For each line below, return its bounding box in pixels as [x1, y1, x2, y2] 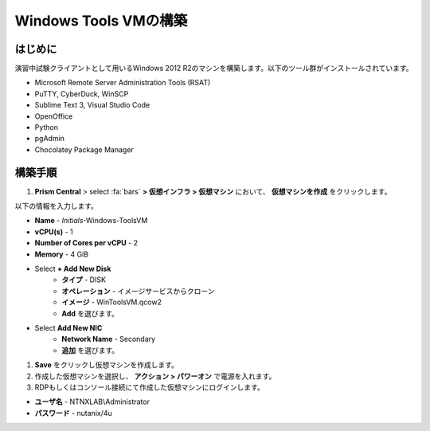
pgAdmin [34, 134, 65, 143]
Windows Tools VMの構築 [14, 12, 188, 29]
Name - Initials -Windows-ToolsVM [34, 216, 148, 225]
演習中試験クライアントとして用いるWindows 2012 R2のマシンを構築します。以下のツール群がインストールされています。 [14, 64, 413, 73]
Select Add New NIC [34, 323, 103, 332]
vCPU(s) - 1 [34, 227, 73, 237]
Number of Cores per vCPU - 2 [34, 238, 139, 248]
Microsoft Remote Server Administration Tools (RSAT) [34, 78, 211, 88]
